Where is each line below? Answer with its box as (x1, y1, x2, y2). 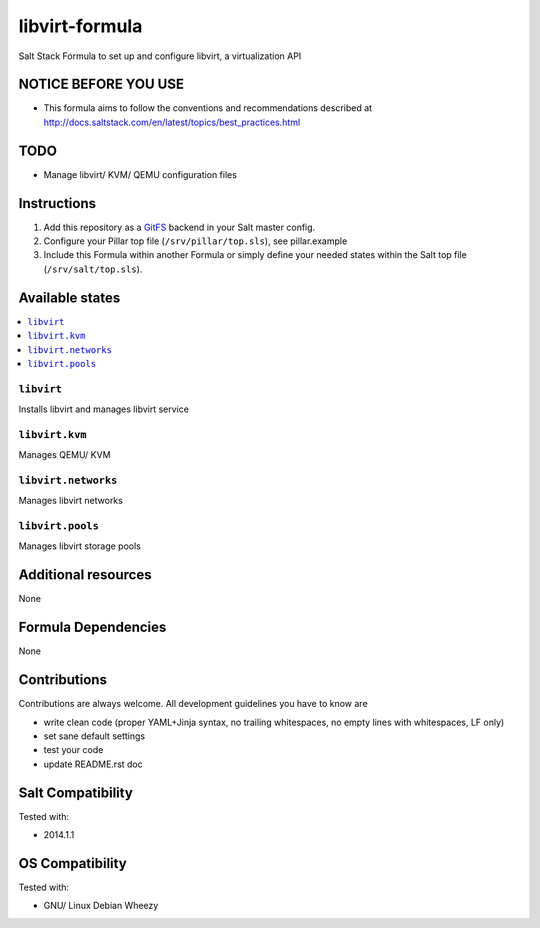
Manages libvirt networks (18, 495, 124, 507)
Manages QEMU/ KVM (18, 449, 111, 461)
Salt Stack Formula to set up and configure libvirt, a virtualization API (18, 50, 302, 62)
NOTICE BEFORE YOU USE (18, 76, 185, 93)
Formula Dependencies (18, 619, 167, 636)
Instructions (18, 195, 97, 212)
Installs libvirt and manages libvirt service (18, 403, 190, 415)
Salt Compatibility (18, 784, 134, 801)
